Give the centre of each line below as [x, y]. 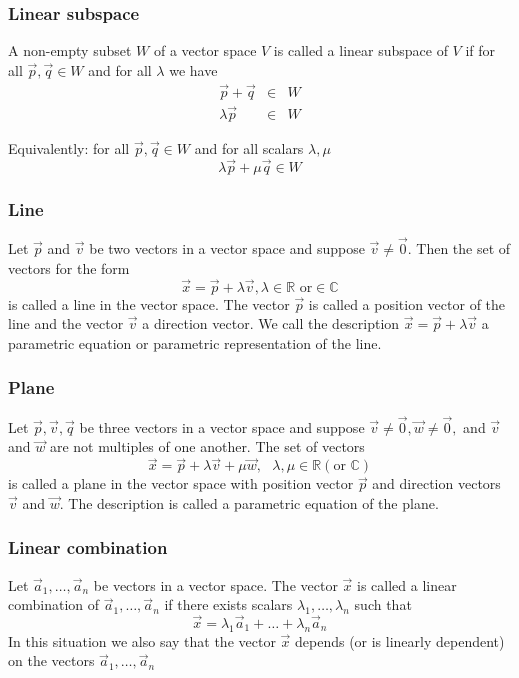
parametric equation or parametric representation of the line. [195, 342]
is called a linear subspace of [360, 50]
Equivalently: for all [69, 147]
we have [193, 69]
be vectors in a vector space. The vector [215, 584]
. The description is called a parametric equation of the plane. [249, 502]
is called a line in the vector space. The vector [149, 303]
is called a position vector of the [407, 303]
